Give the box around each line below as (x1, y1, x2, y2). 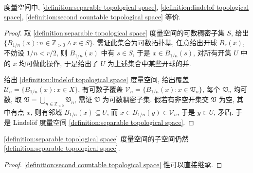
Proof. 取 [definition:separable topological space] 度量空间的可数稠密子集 (4, 28, 225, 38)
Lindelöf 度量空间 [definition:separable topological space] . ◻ (13, 117, 194, 127)
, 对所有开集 (193, 48, 232, 58)
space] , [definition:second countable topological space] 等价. (4, 11, 181, 21)
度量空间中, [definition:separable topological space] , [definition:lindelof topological (4, 2, 249, 12)
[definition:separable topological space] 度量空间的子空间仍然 (4, 133, 189, 143)
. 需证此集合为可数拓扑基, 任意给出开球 (92, 37, 217, 47)
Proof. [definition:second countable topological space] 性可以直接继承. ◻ (4, 159, 222, 169)
